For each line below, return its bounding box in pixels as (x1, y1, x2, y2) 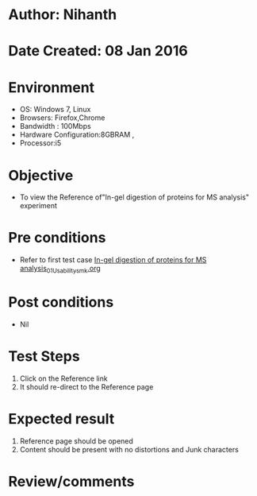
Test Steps (8, 347, 81, 366)
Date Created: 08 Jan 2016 (8, 42, 188, 60)
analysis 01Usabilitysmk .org (19, 264, 101, 275)
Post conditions (8, 293, 114, 312)
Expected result (8, 410, 115, 428)
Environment (8, 78, 95, 96)
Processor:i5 (19, 138, 62, 148)
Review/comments (8, 472, 135, 490)
